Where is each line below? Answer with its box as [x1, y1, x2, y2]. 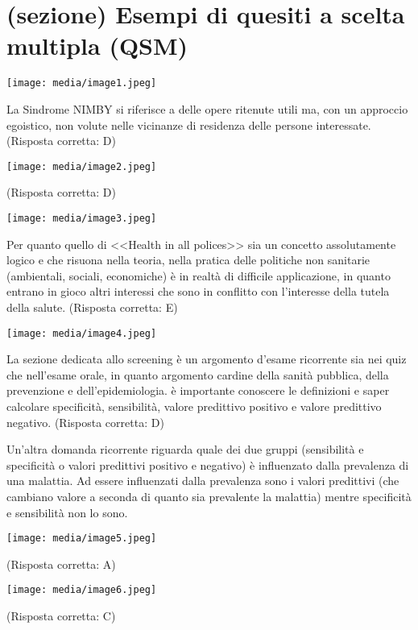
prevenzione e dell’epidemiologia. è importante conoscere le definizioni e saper [6, 382, 390, 399]
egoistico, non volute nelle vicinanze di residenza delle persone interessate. [6, 116, 371, 133]
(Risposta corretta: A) [6, 555, 116, 572]
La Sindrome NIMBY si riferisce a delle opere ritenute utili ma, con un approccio [6, 100, 408, 117]
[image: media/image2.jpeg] [6, 160, 157, 172]
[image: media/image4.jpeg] [6, 327, 157, 339]
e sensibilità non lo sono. [6, 504, 128, 520]
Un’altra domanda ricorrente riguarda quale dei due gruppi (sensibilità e [6, 441, 364, 458]
